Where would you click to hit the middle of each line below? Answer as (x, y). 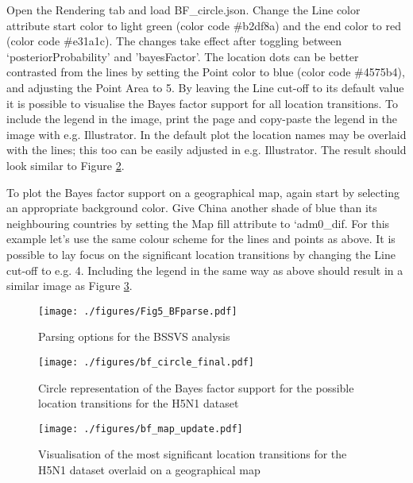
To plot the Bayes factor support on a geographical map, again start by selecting (203, 192)
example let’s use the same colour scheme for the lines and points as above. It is (201, 239)
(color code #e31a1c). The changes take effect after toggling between (174, 41)
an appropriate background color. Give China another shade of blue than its (192, 208)
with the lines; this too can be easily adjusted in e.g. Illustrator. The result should (206, 150)
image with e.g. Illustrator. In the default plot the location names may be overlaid (206, 134)
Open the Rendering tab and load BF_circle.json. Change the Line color (183, 10)
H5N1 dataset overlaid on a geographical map (149, 470)
